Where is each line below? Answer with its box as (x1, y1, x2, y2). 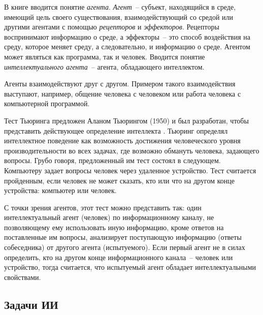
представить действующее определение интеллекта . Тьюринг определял (4, 125, 228, 136)
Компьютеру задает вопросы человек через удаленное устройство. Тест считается (4, 165, 256, 175)
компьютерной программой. (4, 98, 90, 109)
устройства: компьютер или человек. (4, 185, 117, 196)
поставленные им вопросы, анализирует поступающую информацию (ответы (4, 232, 242, 242)
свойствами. (4, 271, 41, 282)
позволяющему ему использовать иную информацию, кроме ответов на (4, 222, 224, 232)
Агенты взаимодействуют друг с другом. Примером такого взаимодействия (4, 78, 236, 89)
